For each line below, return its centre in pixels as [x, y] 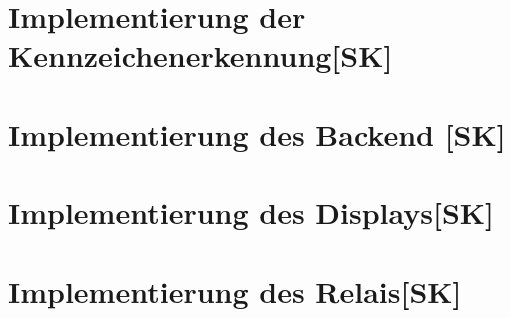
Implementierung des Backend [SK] [257, 133]
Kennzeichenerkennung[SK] [200, 55]
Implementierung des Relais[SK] [235, 290]
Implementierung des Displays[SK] [251, 212]
